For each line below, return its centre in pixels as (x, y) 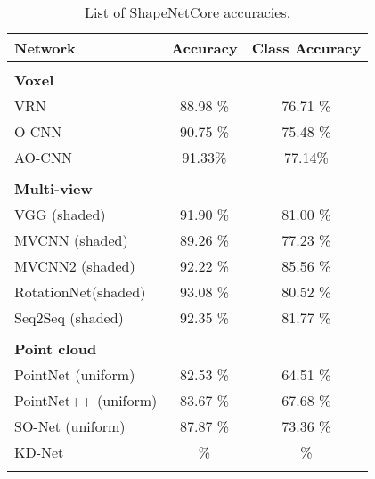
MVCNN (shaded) (71, 240)
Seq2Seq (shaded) (69, 317)
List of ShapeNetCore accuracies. (187, 12)
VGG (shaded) (60, 214)
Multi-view (53, 188)
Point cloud (56, 349)
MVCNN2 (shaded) (75, 266)
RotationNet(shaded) (80, 292)
